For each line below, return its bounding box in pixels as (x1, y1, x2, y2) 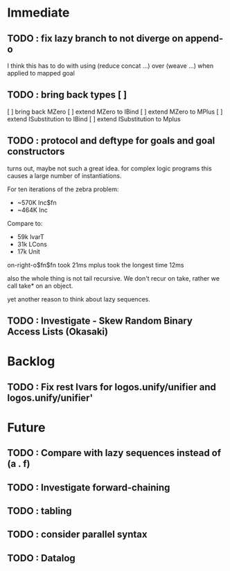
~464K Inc (17, 206, 48, 214)
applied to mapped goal (7, 69, 75, 77)
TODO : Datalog (7, 552, 76, 564)
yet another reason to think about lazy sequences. (7, 295, 150, 303)
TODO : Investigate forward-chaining (7, 482, 170, 493)
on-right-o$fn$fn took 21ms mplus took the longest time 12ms (7, 261, 184, 269)
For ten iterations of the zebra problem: (7, 185, 119, 193)
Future (7, 419, 46, 435)
